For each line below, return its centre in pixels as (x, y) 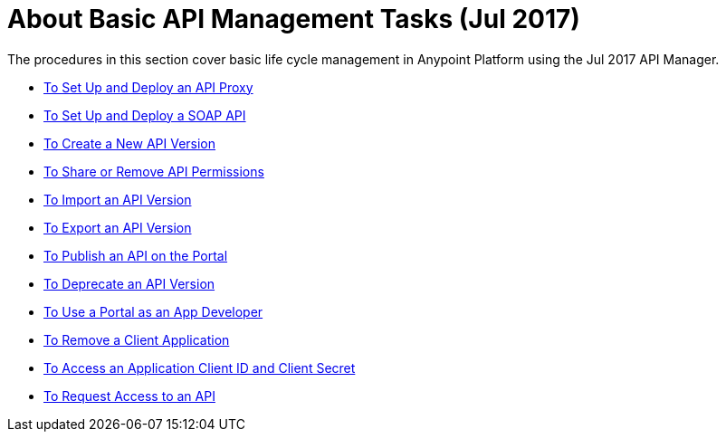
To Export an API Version (118, 227)
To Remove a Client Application (137, 339)
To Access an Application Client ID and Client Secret (200, 367)
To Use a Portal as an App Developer (153, 311)
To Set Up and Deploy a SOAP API (145, 115)
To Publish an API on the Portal (136, 255)
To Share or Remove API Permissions (154, 171)
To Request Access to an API (129, 396)
